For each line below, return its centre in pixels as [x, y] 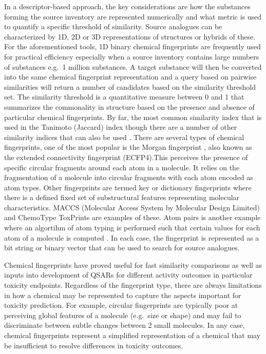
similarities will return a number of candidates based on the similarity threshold [130, 86]
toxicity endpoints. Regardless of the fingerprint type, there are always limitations [133, 285]
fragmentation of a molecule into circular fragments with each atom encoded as [129, 177]
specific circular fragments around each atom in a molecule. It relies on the [122, 167]
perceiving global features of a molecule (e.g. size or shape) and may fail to [123, 315]
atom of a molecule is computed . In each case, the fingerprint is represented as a [132, 237]
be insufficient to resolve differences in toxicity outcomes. [94, 345]
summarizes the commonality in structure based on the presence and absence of [129, 106]
